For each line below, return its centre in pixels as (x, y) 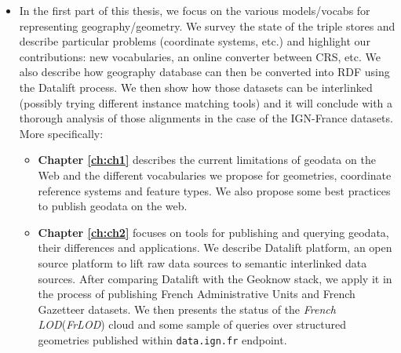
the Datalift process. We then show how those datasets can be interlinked (196, 87)
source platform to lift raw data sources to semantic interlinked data (202, 262)
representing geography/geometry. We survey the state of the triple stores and (207, 25)
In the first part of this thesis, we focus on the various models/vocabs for (195, 10)
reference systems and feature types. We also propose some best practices (214, 190)
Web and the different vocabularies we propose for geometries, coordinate (215, 175)
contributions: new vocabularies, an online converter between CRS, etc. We (200, 56)
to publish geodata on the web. (113, 206)
